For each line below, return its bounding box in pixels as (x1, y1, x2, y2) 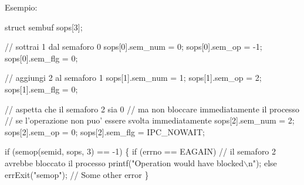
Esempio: (5, 1, 38, 13)
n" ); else (248, 156, 277, 169)
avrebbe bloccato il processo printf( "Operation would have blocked (5, 156, 244, 169)
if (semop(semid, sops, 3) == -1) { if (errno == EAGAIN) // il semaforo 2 (5, 145, 276, 157)
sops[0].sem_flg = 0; (5, 52, 78, 64)
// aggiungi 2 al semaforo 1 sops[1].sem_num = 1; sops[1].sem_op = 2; (5, 71, 262, 84)
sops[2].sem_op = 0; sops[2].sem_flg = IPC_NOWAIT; (5, 125, 205, 138)
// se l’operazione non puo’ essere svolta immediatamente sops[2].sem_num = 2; (5, 114, 295, 126)
